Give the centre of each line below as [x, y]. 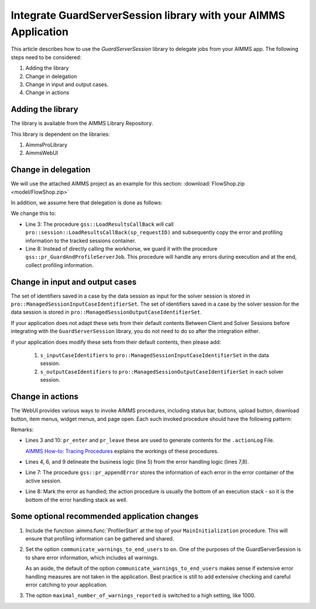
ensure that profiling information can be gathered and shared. [100, 538]
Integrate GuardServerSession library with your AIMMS [148, 15]
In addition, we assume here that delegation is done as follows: [87, 203]
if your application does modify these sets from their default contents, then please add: [116, 342]
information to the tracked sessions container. [81, 241]
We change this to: [33, 213]
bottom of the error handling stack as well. [77, 499]
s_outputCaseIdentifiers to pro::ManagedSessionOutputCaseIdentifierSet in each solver [162, 371]
